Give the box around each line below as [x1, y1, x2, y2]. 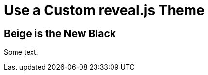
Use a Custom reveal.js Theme [4, 2, 205, 18]
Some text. [4, 48, 38, 57]
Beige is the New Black [4, 27, 116, 40]
